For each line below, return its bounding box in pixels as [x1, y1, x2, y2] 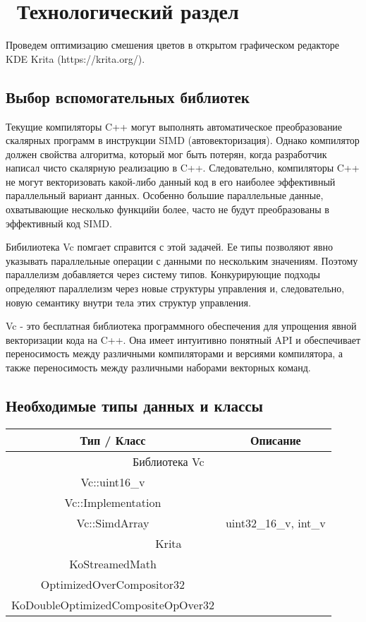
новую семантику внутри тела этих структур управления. [6, 294, 251, 309]
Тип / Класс [80, 431, 146, 448]
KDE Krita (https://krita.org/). [6, 51, 145, 66]
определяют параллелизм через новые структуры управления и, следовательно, [6, 281, 345, 296]
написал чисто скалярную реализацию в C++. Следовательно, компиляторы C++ [6, 160, 360, 175]
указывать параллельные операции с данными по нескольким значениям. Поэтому [6, 253, 358, 268]
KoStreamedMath [69, 555, 157, 572]
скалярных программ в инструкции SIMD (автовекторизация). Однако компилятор [6, 133, 360, 148]
